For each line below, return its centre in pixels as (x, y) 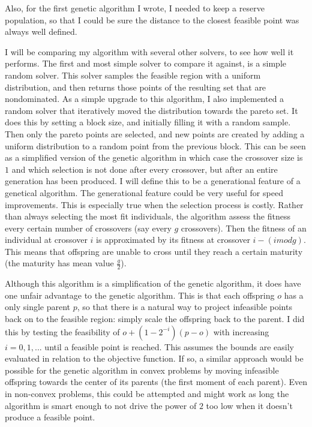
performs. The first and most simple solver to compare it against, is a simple (145, 63)
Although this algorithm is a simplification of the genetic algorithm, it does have (153, 283)
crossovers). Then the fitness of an (244, 228)
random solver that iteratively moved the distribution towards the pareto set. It (151, 110)
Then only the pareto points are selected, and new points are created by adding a (155, 133)
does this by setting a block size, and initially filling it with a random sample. (148, 122)
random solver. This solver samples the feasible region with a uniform (133, 75)
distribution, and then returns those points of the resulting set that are (136, 87)
